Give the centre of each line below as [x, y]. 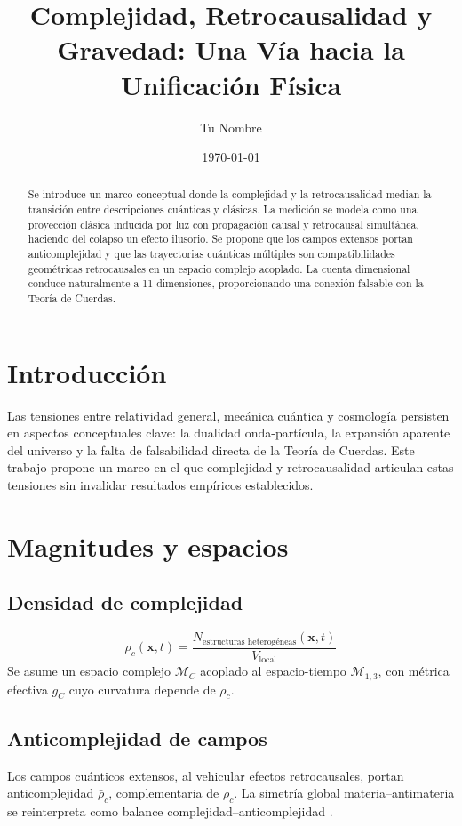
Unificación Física [231, 84]
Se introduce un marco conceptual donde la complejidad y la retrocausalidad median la [230, 194]
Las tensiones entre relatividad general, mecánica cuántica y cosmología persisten [228, 415]
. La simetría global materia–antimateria [344, 793]
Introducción [87, 372]
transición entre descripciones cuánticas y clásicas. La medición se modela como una [223, 209]
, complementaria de [164, 793]
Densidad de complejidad [125, 602]
